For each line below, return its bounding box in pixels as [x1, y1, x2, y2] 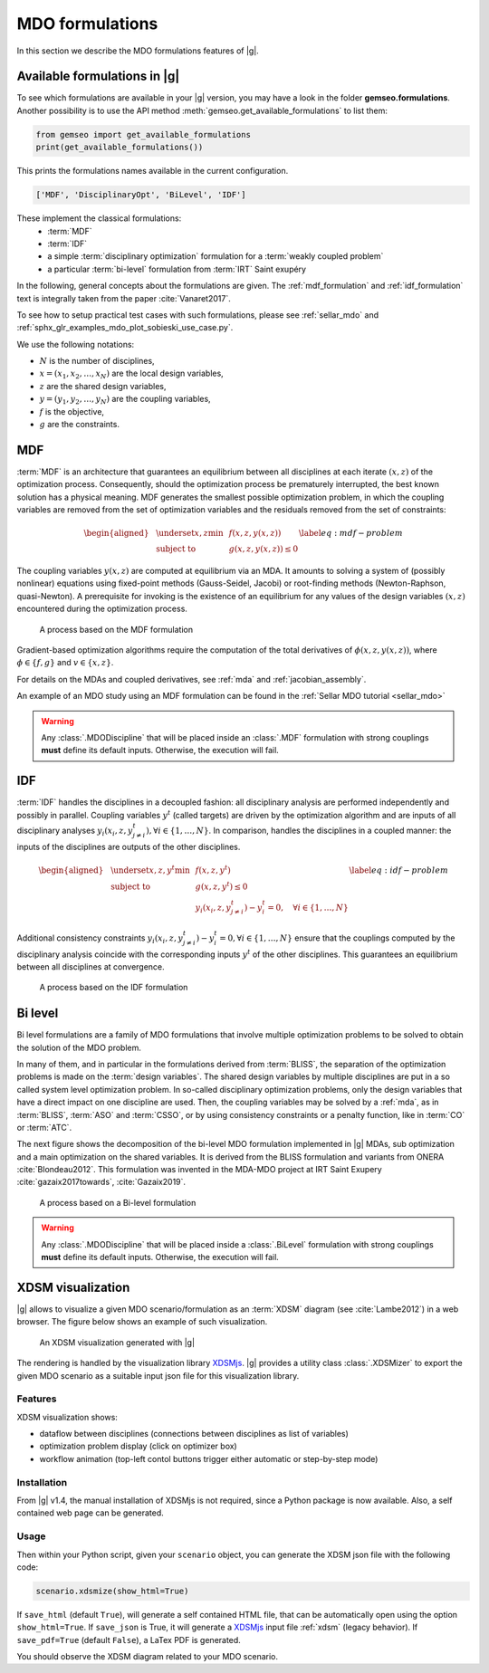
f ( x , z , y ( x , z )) [228, 528, 282, 539]
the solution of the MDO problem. [16, 1042, 142, 1053]
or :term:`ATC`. [16, 1122, 72, 1133]
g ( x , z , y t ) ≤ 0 [195, 879, 248, 892]
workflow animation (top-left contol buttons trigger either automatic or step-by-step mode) [39, 1453, 379, 1464]
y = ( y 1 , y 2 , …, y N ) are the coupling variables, [39, 394, 212, 406]
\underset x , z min [155, 528, 224, 539]
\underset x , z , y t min [110, 864, 190, 875]
